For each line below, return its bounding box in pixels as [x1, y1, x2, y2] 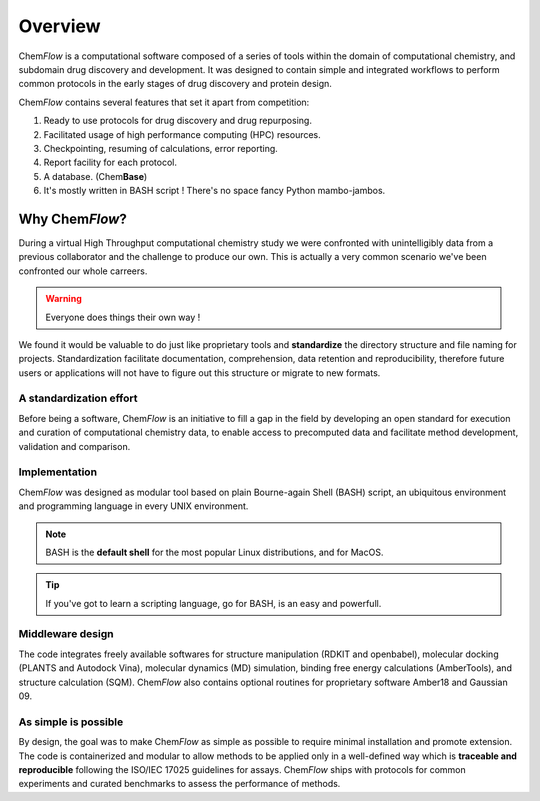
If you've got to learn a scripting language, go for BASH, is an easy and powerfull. [45, 597, 382, 609]
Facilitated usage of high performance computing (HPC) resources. [43, 128, 322, 140]
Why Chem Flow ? [18, 210, 127, 227]
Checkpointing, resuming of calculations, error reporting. [43, 142, 279, 154]
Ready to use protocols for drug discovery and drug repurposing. [43, 115, 312, 127]
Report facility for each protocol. [43, 156, 178, 169]
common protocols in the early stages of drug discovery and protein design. [18, 78, 332, 90]
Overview [18, 15, 101, 37]
